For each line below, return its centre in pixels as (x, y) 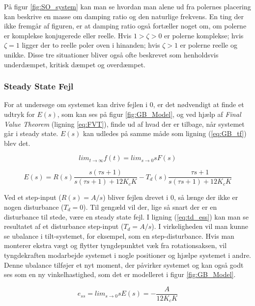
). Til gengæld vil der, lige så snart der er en (150, 207)
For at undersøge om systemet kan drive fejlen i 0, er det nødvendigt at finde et (124, 104)
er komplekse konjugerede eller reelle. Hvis (68, 35)
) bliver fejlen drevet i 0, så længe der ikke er (170, 197)
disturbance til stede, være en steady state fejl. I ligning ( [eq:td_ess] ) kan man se (126, 216)
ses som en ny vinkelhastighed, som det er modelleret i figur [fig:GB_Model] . (120, 274)
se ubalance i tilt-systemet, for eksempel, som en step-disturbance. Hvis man (119, 236)
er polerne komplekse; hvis (204, 35)
